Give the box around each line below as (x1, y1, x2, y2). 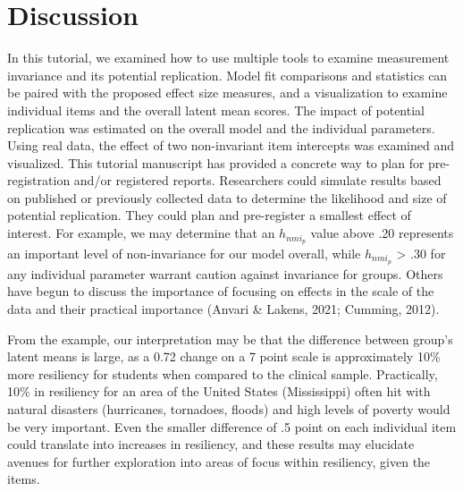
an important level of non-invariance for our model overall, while (7, 243, 361, 262)
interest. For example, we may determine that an (7, 224, 275, 242)
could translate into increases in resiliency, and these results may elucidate (7, 435, 415, 453)
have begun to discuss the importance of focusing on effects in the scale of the (7, 282, 434, 301)
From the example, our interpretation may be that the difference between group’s (7, 329, 453, 348)
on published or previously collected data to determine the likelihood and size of (7, 188, 447, 207)
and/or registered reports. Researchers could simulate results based (73, 171, 442, 190)
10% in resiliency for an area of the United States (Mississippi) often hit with (7, 382, 431, 401)
